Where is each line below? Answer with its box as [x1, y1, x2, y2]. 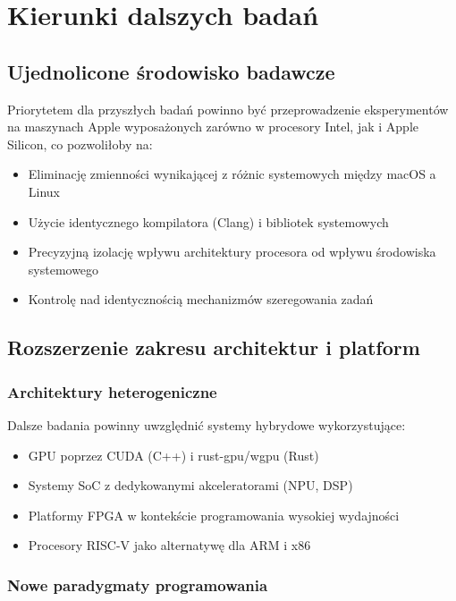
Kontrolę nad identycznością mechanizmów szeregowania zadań [28, 290, 374, 309]
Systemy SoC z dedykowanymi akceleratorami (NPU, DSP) [28, 476, 353, 495]
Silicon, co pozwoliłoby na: [7, 134, 153, 153]
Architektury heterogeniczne [7, 380, 217, 402]
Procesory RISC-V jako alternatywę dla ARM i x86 [28, 536, 311, 554]
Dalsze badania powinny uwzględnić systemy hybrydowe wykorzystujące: [7, 415, 406, 434]
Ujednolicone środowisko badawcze [7, 57, 335, 85]
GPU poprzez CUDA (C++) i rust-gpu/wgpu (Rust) [28, 445, 319, 464]
